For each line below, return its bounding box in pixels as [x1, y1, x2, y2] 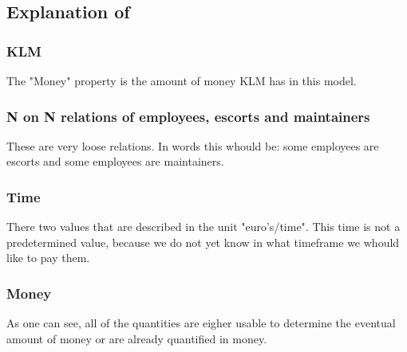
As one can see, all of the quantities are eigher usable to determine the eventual [6, 315, 396, 331]
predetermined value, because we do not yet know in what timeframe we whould [6, 233, 400, 250]
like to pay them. [6, 249, 90, 266]
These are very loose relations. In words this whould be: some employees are [6, 137, 379, 154]
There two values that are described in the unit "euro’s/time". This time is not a [6, 218, 401, 235]
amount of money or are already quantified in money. [6, 330, 267, 346]
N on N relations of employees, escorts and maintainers [6, 106, 370, 126]
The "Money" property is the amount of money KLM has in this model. [6, 72, 357, 88]
